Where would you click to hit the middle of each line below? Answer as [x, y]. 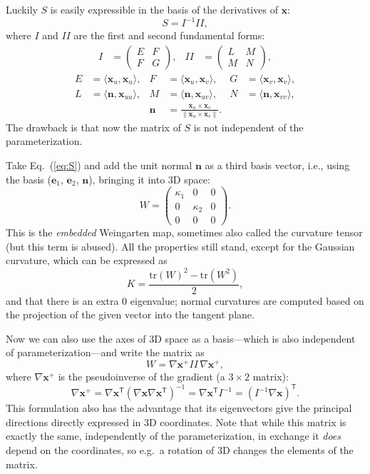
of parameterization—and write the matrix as [105, 352]
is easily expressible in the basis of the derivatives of [164, 9]
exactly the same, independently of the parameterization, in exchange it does [174, 436]
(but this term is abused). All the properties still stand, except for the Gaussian [180, 246]
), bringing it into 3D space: [149, 179]
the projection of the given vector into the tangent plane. [130, 314]
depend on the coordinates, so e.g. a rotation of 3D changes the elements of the [180, 449]
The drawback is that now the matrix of [93, 127]
